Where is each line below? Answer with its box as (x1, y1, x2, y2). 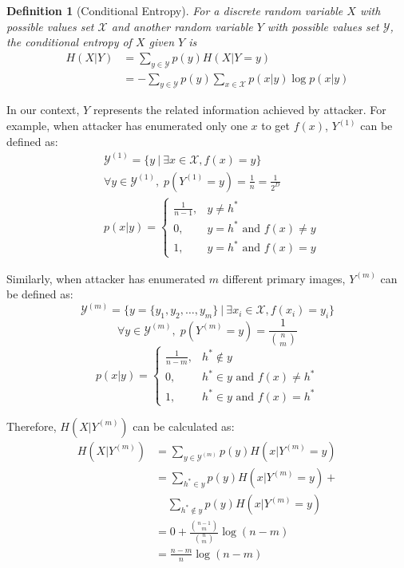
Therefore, (6, 417, 57, 434)
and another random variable (111, 18, 253, 34)
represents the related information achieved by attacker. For (93, 101, 386, 118)
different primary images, (222, 270, 346, 286)
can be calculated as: (133, 417, 235, 434)
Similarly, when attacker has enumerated (6, 270, 206, 286)
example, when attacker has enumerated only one (6, 117, 248, 134)
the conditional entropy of (6, 34, 132, 50)
